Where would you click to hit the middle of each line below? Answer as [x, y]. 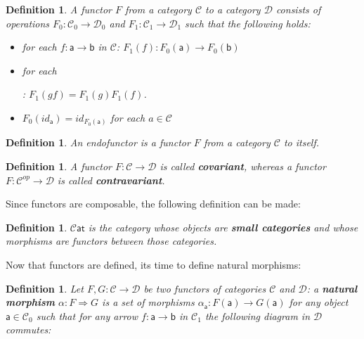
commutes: [28, 330]
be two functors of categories [205, 288]
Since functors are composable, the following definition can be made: [153, 204]
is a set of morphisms [148, 302]
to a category [233, 9]
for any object [319, 302]
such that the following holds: [248, 23]
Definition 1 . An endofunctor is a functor [98, 142]
